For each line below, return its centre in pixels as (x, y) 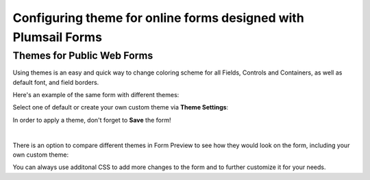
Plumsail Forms (58, 37)
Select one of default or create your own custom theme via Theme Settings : (121, 107)
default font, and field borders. (56, 82)
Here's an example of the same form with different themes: (96, 94)
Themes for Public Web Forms (83, 55)
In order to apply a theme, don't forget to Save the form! (92, 120)
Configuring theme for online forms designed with (158, 18)
